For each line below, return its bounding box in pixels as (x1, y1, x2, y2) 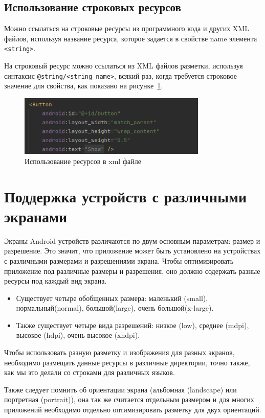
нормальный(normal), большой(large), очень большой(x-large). (16, 303, 214, 313)
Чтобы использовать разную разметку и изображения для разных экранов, (4, 347, 235, 358)
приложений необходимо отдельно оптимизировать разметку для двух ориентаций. (4, 404, 261, 415)
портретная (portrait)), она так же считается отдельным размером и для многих (4, 394, 254, 405)
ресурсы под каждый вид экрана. (4, 275, 107, 286)
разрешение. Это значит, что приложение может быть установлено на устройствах (4, 245, 261, 256)
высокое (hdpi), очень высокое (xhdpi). (16, 330, 140, 340)
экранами (4, 205, 68, 226)
